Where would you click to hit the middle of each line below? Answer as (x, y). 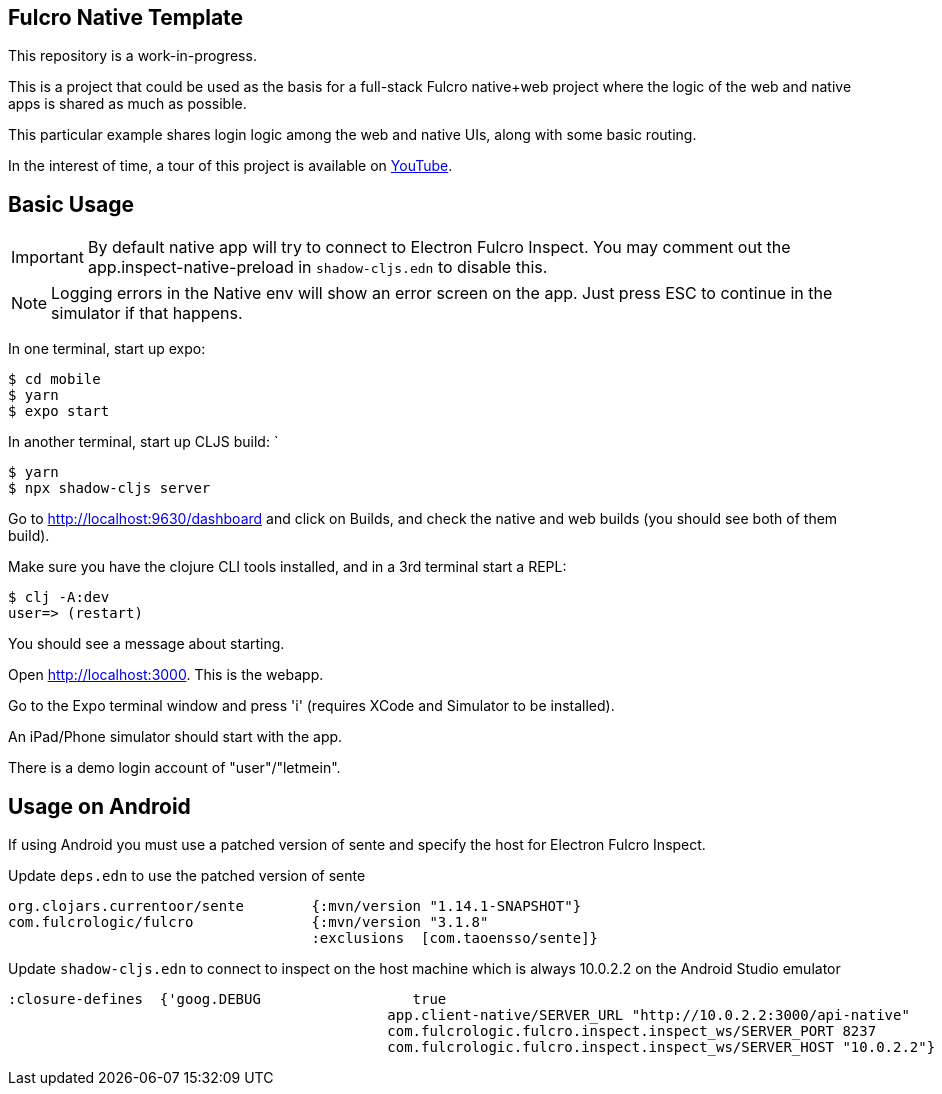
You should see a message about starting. (146, 644)
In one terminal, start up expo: (107, 349)
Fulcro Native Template (126, 17)
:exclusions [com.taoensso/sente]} (455, 938)
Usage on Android (99, 806)
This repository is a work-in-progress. (132, 56)
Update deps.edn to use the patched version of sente (187, 876)
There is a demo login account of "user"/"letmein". (174, 768)
